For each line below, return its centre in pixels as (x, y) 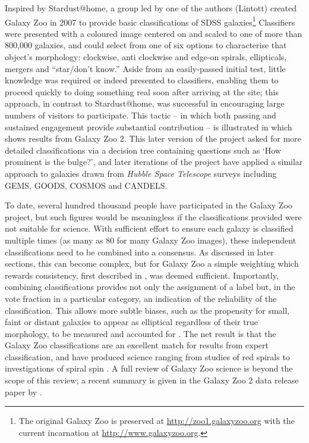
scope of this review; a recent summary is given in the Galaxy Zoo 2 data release (152, 380)
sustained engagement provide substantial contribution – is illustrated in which (149, 127)
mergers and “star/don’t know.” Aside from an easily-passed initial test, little (145, 68)
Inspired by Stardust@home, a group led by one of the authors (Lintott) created (151, 8)
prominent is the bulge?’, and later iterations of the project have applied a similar (154, 162)
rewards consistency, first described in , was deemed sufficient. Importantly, (142, 275)
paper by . (23, 391)
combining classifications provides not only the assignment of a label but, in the (150, 287)
